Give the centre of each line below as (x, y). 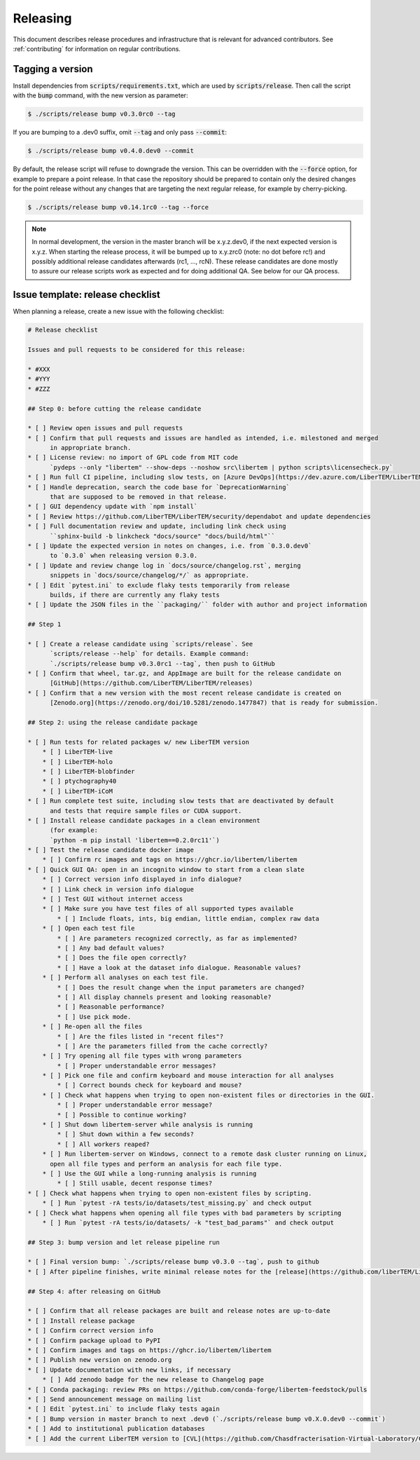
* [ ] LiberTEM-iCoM (78, 791)
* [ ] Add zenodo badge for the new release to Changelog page (153, 1380)
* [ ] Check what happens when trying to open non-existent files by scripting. (170, 1193)
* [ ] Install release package (82, 1321)
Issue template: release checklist (86, 295)
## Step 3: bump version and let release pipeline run (124, 1242)
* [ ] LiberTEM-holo (78, 762)
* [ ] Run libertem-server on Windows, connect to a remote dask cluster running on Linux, (205, 1154)
